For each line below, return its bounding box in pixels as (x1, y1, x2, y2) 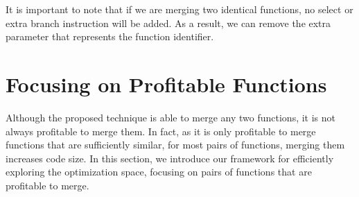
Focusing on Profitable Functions (6, 69, 327, 98)
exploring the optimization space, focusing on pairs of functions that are (6, 164, 312, 179)
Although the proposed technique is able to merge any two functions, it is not (6, 110, 335, 124)
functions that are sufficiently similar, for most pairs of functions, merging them (6, 137, 345, 152)
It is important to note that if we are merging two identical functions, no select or (6, 2, 353, 16)
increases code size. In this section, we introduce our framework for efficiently (6, 151, 334, 165)
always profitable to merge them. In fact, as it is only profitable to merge (6, 123, 316, 138)
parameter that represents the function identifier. (6, 29, 214, 44)
